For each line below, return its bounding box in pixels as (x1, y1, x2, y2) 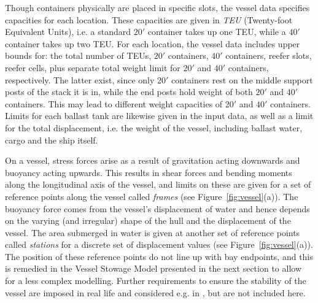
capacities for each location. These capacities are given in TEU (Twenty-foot (5, 13, 293, 26)
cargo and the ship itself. (5, 133, 98, 146)
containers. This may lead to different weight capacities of (5, 97, 223, 110)
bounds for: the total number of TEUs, (5, 49, 152, 62)
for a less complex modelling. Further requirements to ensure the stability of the (5, 274, 306, 287)
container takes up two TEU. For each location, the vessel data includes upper (5, 37, 300, 50)
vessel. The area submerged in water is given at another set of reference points (5, 226, 300, 239)
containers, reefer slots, (225, 49, 312, 62)
